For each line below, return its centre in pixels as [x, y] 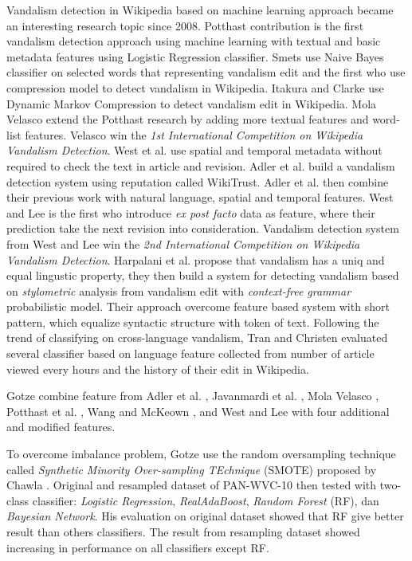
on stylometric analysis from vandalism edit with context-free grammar [179, 290]
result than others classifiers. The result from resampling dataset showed [183, 532]
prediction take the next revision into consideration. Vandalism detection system [203, 228]
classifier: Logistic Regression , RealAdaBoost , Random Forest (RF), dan [206, 500]
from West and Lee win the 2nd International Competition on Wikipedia [183, 243]
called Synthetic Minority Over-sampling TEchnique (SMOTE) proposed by [192, 469]
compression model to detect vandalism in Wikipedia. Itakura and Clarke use [195, 87]
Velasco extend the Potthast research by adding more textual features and [188, 119]
